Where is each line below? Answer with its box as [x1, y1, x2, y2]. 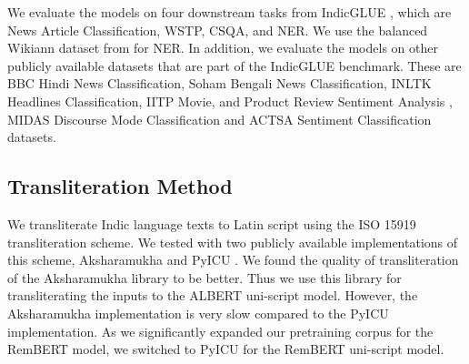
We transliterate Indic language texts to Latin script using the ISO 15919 [7, 214, 416, 233]
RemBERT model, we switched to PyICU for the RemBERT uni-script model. [7, 339, 444, 359]
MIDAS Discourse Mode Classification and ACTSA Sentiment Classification [7, 109, 432, 128]
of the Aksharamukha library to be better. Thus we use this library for [7, 268, 402, 287]
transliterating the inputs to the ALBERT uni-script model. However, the [7, 286, 418, 305]
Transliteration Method [7, 172, 233, 200]
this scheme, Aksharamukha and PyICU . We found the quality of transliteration [7, 250, 459, 269]
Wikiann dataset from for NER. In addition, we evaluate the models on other [7, 38, 438, 57]
